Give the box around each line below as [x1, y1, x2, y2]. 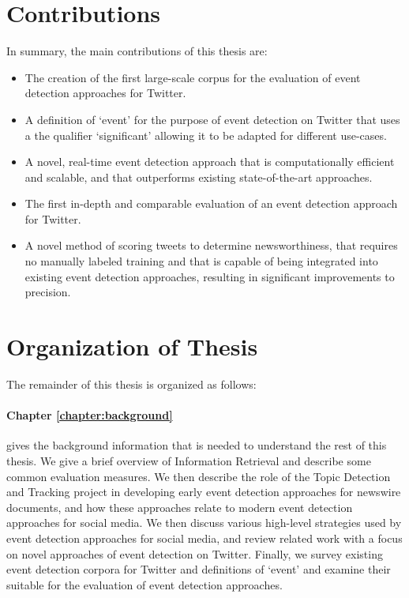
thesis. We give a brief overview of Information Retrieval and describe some [6, 452, 371, 468]
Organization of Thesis [6, 330, 258, 363]
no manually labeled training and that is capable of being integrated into [24, 253, 378, 269]
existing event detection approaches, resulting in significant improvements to [24, 268, 395, 284]
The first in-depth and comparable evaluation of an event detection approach [24, 195, 398, 212]
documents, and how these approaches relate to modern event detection [6, 498, 353, 515]
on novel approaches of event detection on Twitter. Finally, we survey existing [6, 545, 383, 562]
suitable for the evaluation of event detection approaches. [6, 576, 283, 592]
